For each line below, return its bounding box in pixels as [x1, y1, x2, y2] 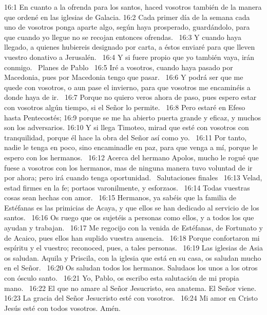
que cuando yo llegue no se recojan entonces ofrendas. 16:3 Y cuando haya [4, 31, 241, 42]
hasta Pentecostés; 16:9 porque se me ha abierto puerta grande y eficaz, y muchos [4, 112, 261, 122]
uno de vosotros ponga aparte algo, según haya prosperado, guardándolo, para [4, 22, 250, 32]
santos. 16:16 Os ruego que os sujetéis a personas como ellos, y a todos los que [4, 212, 254, 223]
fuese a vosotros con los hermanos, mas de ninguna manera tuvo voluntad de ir [4, 162, 253, 173]
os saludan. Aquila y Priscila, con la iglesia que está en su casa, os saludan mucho [4, 252, 261, 263]
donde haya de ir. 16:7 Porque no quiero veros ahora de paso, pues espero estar [4, 92, 257, 102]
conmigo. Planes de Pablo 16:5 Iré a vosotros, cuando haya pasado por [4, 61, 233, 72]
